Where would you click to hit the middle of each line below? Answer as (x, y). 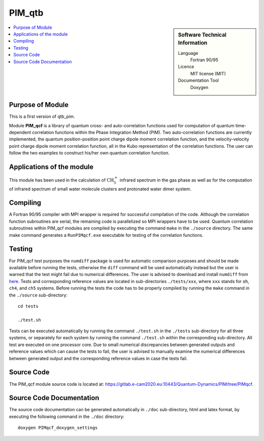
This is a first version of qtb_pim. (42, 116)
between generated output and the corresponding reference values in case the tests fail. (98, 358)
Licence (186, 67)
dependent (20, 132)
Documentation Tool (198, 80)
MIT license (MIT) (208, 73)
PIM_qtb (26, 13)
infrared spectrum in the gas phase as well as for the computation (186, 180)
